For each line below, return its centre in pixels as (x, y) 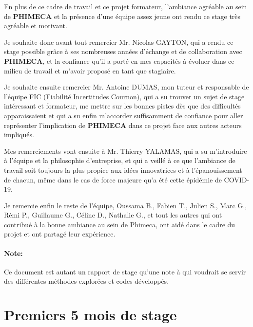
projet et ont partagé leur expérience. (60, 234)
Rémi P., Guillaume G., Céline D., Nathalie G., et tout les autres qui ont (113, 215)
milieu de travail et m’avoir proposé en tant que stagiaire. (90, 70)
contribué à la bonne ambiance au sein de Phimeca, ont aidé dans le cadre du (120, 224)
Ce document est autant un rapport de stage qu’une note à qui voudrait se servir (125, 271)
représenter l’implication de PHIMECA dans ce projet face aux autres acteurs (123, 125)
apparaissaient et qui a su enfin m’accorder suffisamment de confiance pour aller (124, 115)
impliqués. (19, 135)
